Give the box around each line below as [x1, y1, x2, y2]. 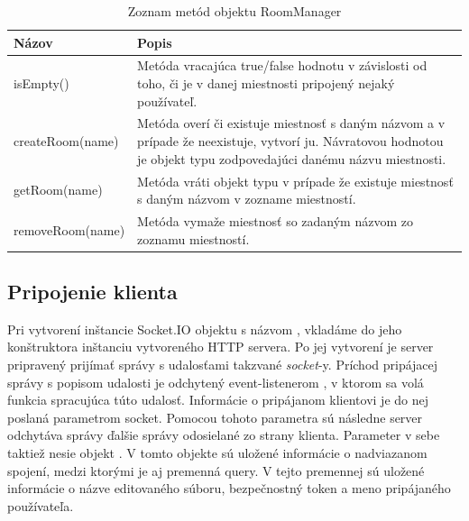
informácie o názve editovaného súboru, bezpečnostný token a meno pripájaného [7, 479, 451, 498]
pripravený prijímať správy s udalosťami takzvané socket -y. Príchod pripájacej [7, 355, 438, 374]
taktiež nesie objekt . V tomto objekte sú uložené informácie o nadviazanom [7, 443, 428, 462]
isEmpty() [14, 74, 69, 93]
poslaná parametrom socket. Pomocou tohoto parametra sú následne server [7, 407, 423, 426]
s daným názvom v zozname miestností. [137, 189, 356, 208]
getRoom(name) [14, 180, 103, 199]
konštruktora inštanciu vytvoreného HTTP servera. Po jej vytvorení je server [7, 337, 434, 356]
